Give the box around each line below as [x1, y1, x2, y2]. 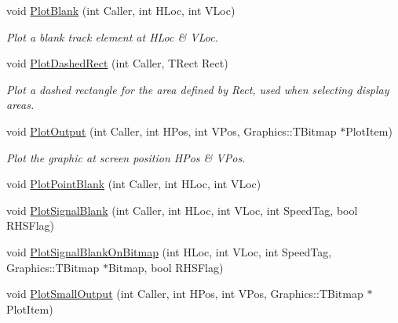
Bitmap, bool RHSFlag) [108, 259, 224, 275]
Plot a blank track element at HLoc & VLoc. [6, 28, 218, 45]
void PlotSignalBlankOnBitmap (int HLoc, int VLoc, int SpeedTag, [6, 243, 332, 259]
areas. [6, 96, 35, 113]
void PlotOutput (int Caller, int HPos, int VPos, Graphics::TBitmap [6, 122, 337, 139]
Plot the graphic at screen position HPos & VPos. [6, 149, 246, 165]
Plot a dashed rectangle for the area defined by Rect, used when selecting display [6, 81, 389, 97]
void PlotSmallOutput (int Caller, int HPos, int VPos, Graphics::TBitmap [6, 285, 363, 302]
